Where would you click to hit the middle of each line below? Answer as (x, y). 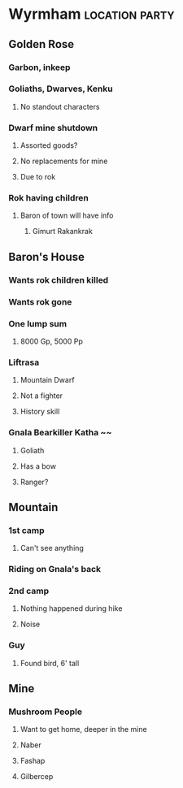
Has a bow (38, 466)
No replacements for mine (64, 161)
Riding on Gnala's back (55, 569)
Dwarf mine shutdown (53, 128)
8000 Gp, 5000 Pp (52, 341)
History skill (40, 412)
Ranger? (34, 482)
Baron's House (47, 257)
